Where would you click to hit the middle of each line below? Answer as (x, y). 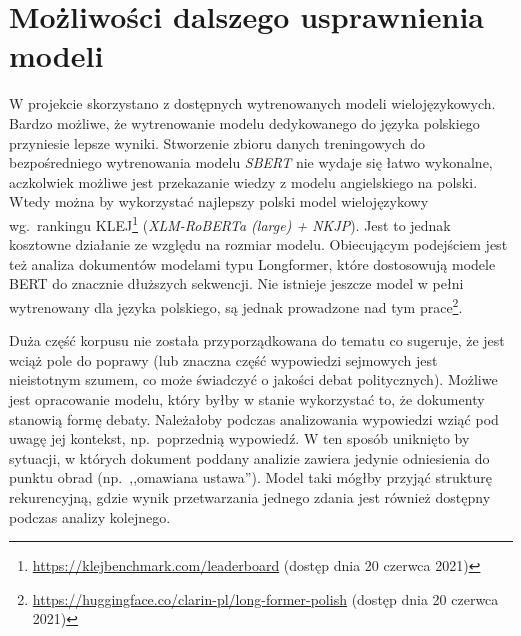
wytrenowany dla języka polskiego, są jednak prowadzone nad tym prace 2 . (236, 305)
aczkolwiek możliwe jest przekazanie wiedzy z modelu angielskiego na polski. (243, 181)
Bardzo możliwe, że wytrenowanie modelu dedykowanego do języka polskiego (244, 122)
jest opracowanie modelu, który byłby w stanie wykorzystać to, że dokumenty (247, 398)
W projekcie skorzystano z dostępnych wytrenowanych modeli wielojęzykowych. (252, 103)
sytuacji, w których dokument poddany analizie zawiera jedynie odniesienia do (249, 457)
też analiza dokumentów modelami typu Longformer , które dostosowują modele (252, 263)
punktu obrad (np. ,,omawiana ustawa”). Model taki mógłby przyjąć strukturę (251, 477)
